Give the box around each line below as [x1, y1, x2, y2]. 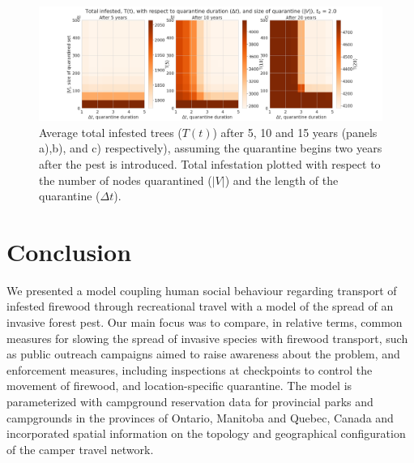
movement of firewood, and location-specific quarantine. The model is [6, 377, 352, 394]
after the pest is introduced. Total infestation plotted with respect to [39, 155, 381, 172]
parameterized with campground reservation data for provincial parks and [6, 393, 373, 410]
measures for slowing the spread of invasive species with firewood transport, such [6, 329, 408, 346]
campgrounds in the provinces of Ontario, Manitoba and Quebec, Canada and [6, 409, 394, 426]
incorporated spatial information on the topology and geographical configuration [6, 425, 406, 442]
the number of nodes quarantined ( [39, 171, 212, 188]
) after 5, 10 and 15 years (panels [212, 123, 378, 140]
